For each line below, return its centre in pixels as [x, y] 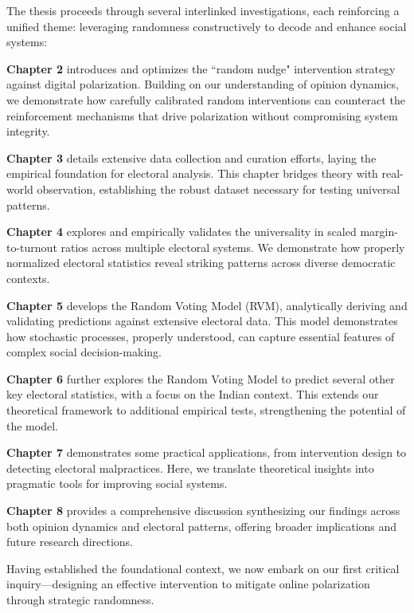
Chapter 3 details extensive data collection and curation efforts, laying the [191, 157]
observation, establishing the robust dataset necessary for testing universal [219, 189]
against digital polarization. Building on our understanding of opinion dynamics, [203, 84]
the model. [32, 425]
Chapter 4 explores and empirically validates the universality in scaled [182, 232]
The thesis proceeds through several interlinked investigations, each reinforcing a [203, 10]
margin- [379, 232]
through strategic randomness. [80, 599]
